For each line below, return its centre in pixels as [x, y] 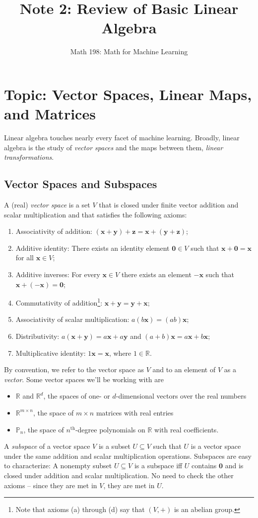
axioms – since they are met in [51, 485]
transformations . [29, 157]
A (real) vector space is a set [47, 205]
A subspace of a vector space [47, 446]
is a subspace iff [158, 466]
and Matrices [50, 114]
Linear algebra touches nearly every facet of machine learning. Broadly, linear [122, 138]
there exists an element [156, 274]
